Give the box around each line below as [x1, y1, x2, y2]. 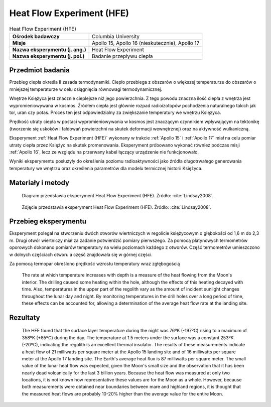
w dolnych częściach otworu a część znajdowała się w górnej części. [9, 251, 153, 257]
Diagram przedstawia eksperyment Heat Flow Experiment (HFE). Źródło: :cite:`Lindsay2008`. [22, 193, 214, 199]
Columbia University [91, 33, 140, 40]
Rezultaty [9, 313, 40, 322]
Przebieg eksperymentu [9, 217, 87, 226]
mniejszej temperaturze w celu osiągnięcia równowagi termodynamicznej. [9, 86, 163, 92]
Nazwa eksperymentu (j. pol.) [12, 53, 85, 60]
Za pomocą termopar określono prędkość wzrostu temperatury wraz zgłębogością [9, 261, 180, 266]
